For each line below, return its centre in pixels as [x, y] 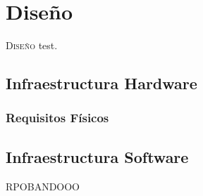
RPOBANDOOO [43, 186]
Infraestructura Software [97, 156]
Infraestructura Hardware [101, 83]
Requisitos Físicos [57, 118]
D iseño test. [32, 45]
